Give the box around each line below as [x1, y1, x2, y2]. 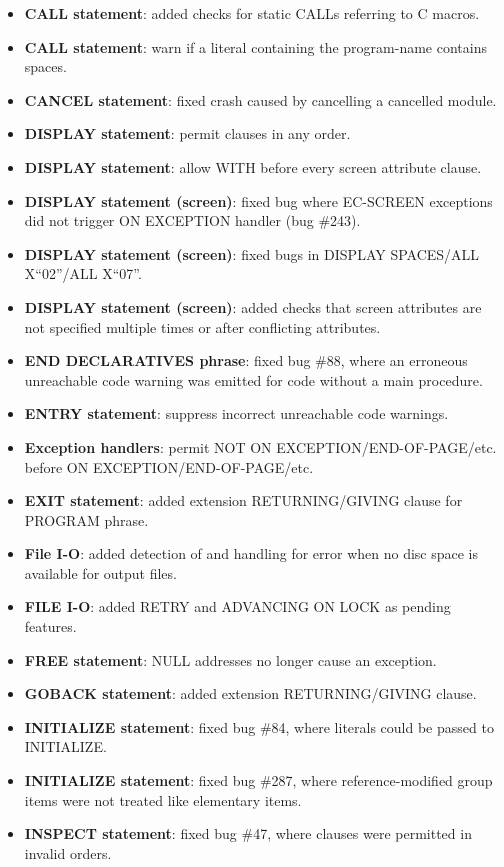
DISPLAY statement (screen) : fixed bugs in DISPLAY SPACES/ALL [24, 243, 480, 264]
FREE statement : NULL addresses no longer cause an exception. [24, 649, 437, 670]
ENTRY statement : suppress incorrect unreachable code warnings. [24, 403, 449, 424]
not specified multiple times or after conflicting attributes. [24, 316, 381, 337]
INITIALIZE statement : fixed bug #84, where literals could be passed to [24, 716, 494, 737]
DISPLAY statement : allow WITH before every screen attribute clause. [24, 156, 482, 177]
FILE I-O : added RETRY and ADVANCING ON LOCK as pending [24, 596, 451, 617]
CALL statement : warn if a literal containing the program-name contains [24, 36, 487, 57]
